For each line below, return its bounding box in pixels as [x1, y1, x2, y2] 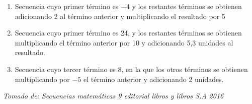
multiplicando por [15, 73, 70, 84]
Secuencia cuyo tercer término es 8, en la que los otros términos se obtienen [15, 63, 248, 74]
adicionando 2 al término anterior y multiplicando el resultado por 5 [15, 10, 225, 21]
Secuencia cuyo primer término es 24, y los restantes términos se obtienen [15, 27, 242, 38]
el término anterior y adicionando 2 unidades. [83, 73, 224, 84]
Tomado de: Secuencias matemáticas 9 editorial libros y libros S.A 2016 [3, 90, 224, 101]
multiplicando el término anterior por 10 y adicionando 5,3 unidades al [15, 37, 233, 47]
